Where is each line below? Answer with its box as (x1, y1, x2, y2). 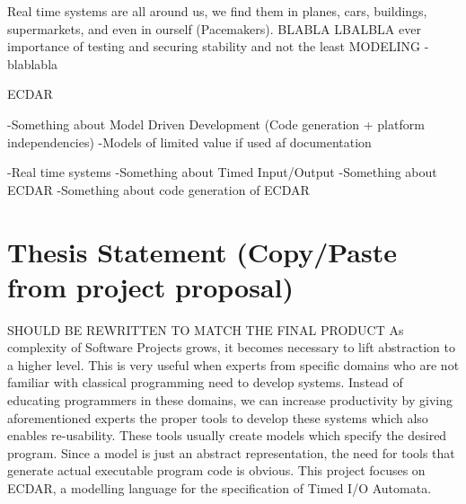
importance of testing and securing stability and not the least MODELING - (7, 37, 429, 56)
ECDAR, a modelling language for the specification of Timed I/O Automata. (7, 479, 432, 497)
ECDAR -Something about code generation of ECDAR (7, 180, 310, 199)
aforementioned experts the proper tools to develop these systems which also (7, 408, 428, 427)
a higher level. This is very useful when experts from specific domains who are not (7, 355, 460, 374)
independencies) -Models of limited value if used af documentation (7, 132, 372, 151)
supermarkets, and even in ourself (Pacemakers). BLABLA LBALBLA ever (7, 19, 421, 38)
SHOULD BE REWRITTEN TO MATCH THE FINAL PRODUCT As (7, 320, 404, 339)
